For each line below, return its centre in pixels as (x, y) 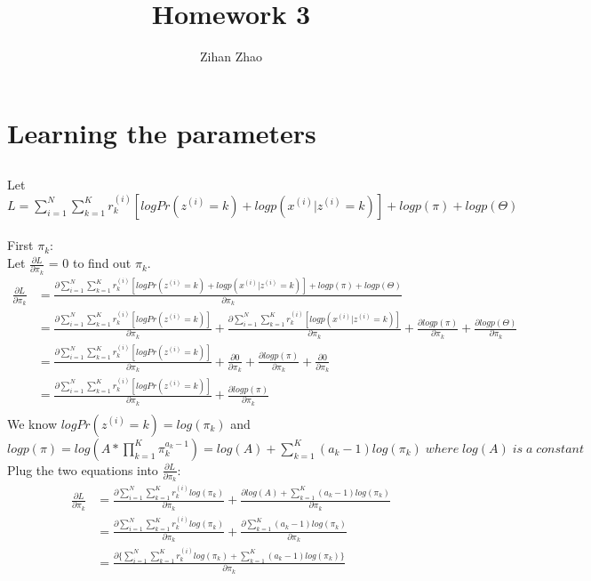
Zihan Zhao (231, 56)
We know (32, 423)
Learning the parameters (162, 132)
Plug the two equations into (83, 469)
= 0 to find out (90, 263)
